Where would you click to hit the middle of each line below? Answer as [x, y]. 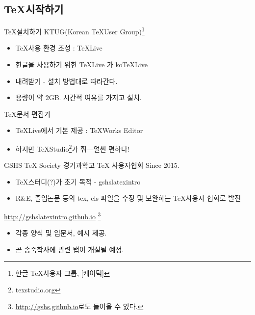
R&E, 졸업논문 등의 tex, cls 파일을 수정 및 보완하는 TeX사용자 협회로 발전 [128, 198]
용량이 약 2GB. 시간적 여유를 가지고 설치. [78, 97]
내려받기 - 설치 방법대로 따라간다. [66, 81]
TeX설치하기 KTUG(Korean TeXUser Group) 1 [74, 31]
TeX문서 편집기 [27, 114]
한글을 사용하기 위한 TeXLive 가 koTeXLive [81, 65]
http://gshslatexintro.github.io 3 [52, 216]
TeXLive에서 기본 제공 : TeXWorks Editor [79, 130]
